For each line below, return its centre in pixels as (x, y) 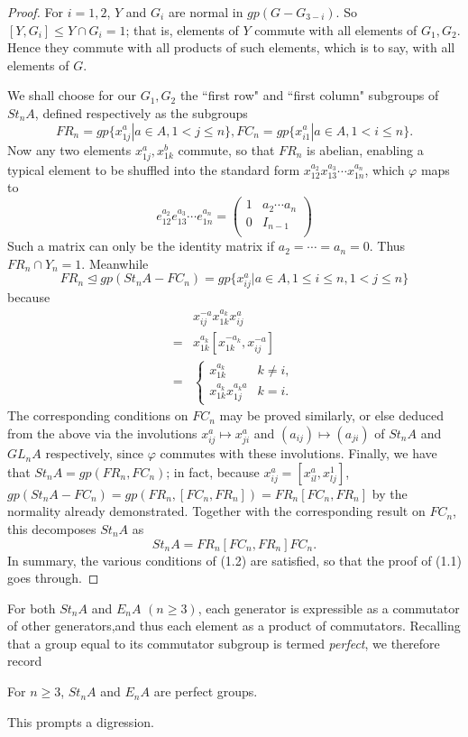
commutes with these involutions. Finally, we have (298, 453)
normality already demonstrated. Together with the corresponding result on (216, 511)
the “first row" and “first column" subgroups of (309, 95)
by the (390, 493)
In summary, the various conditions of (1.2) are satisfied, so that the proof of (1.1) (234, 560)
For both (32, 608)
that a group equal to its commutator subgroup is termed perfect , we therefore (224, 643)
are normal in (206, 12)
